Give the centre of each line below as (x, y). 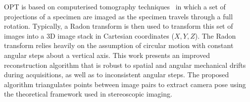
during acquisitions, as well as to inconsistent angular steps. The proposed (117, 75)
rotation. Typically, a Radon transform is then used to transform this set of (119, 26)
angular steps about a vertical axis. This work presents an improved (107, 55)
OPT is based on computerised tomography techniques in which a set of (115, 6)
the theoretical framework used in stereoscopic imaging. (88, 94)
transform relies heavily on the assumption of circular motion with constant (119, 45)
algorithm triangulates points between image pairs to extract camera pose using (125, 84)
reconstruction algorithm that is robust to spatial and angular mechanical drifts (125, 65)
